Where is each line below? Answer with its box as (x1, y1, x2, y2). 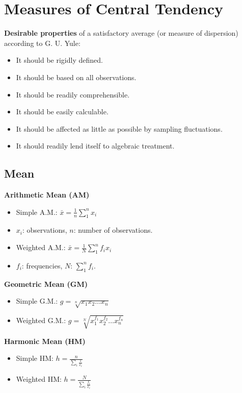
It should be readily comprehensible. (16, 89, 130, 100)
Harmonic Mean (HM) (4, 335, 86, 346)
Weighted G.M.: (16, 315, 66, 326)
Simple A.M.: (16, 206, 58, 217)
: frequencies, (21, 260, 63, 271)
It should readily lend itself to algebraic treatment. (16, 140, 175, 151)
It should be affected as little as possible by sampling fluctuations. (16, 123, 223, 134)
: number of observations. (73, 225, 153, 235)
